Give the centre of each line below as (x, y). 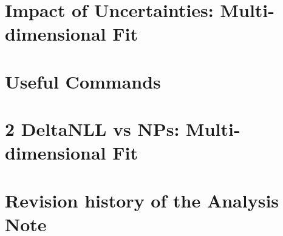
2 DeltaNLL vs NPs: (92, 129)
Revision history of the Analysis (142, 200)
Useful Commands (83, 81)
